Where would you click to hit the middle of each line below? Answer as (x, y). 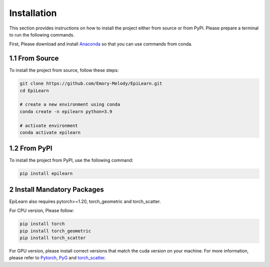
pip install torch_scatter (53, 238)
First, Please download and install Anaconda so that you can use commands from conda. (101, 44)
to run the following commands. (42, 34)
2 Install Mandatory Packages (57, 189)
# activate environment (49, 125)
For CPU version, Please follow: (42, 210)
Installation (33, 13)
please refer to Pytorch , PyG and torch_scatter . (57, 258)
